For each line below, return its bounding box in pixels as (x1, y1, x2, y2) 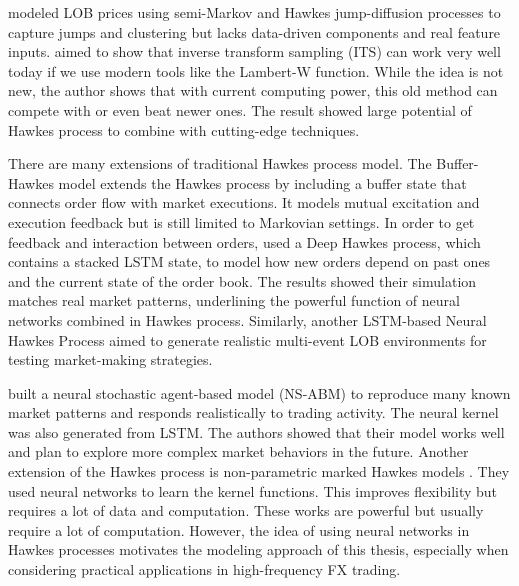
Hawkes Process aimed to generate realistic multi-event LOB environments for (8, 329, 487, 350)
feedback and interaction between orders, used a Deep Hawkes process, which (8, 231, 481, 252)
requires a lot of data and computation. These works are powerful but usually (8, 500, 484, 521)
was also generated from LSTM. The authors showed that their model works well (8, 421, 505, 442)
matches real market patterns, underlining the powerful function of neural (8, 290, 460, 311)
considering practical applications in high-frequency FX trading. (8, 559, 401, 580)
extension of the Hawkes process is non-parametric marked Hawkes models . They (8, 461, 510, 482)
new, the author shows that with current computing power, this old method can (8, 80, 498, 101)
